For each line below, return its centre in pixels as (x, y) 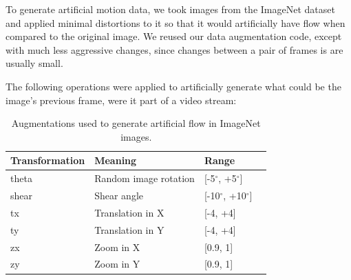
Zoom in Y (117, 264)
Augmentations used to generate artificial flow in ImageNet (136, 123)
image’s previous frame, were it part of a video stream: (121, 100)
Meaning (116, 160)
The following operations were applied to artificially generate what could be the (173, 86)
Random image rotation (145, 178)
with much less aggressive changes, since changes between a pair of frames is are (174, 49)
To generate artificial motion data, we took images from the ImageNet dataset (170, 9)
